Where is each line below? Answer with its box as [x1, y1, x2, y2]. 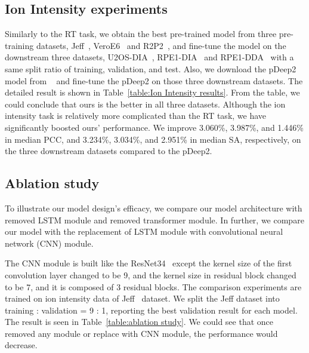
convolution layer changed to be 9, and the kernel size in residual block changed [5, 268, 296, 281]
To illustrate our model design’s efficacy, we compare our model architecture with [5, 201, 302, 214]
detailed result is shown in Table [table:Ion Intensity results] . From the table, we [5, 86, 300, 99]
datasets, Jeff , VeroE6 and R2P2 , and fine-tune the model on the [36, 39, 286, 51]
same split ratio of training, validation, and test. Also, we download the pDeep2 [5, 62, 296, 75]
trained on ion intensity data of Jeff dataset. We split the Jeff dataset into [5, 292, 280, 305]
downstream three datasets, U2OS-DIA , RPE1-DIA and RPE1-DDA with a [5, 51, 294, 63]
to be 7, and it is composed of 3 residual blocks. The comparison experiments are [5, 280, 302, 293]
